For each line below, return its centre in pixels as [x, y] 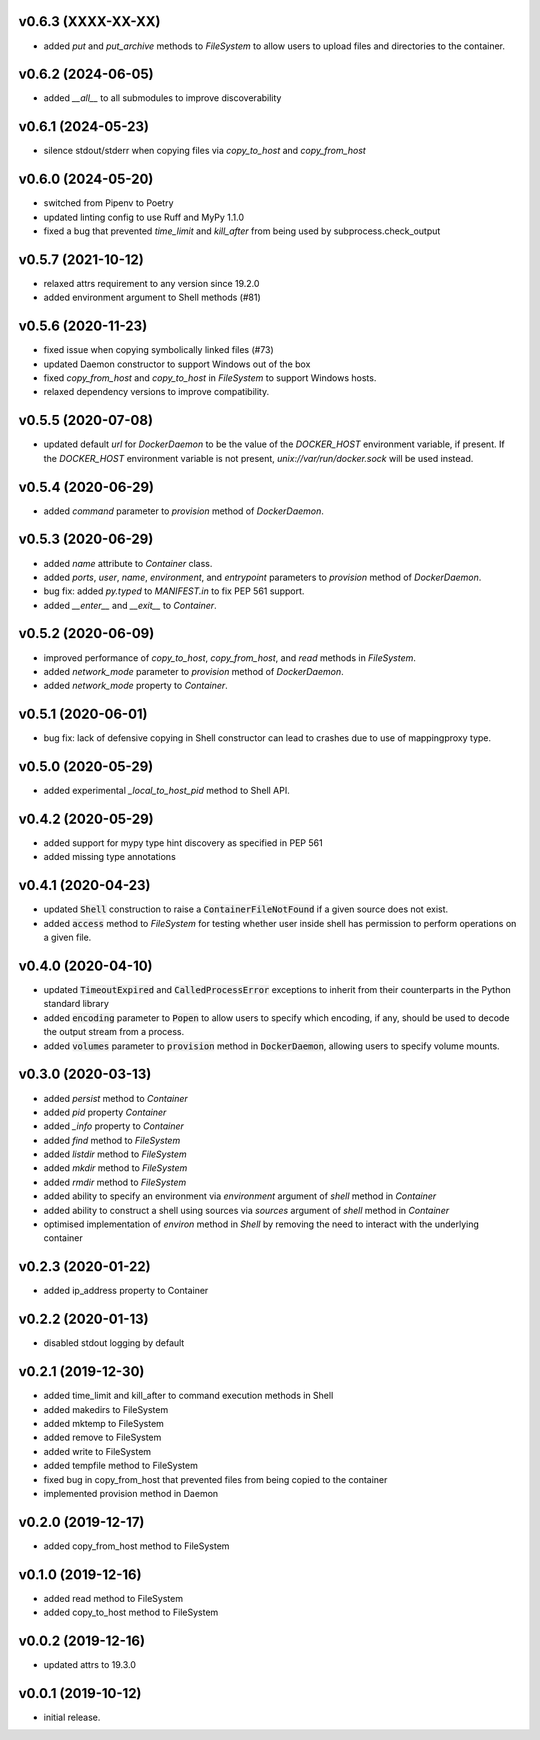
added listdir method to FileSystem [115, 1154]
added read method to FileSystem [113, 1598]
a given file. [67, 937]
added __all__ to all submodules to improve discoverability [162, 98]
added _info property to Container [114, 1126]
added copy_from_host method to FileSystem [136, 1546]
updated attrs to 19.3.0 [90, 1664]
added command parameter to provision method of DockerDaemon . [184, 511]
